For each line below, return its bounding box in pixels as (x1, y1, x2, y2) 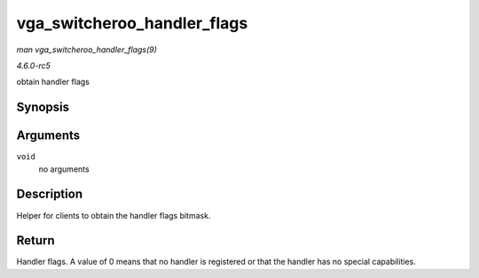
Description (16, 187, 83, 202)
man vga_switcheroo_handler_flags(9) (16, 44, 157, 55)
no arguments (38, 164, 90, 174)
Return (16, 233, 55, 248)
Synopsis (16, 100, 70, 115)
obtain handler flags (16, 76, 90, 88)
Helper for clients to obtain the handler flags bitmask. (16, 210, 211, 220)
